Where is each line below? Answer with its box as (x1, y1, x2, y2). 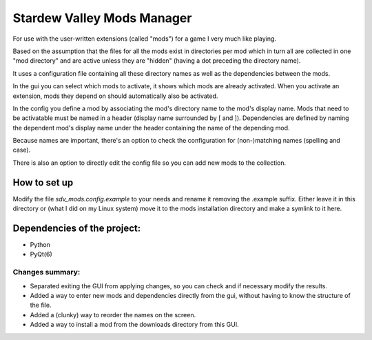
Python (30, 241, 51, 249)
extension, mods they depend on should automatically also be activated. (12, 92, 218, 100)
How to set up (12, 177, 74, 188)
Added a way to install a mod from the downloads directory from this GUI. (30, 321, 239, 329)
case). (12, 146, 31, 154)
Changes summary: (12, 268, 81, 277)
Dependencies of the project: (12, 222, 141, 234)
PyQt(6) (30, 250, 52, 259)
